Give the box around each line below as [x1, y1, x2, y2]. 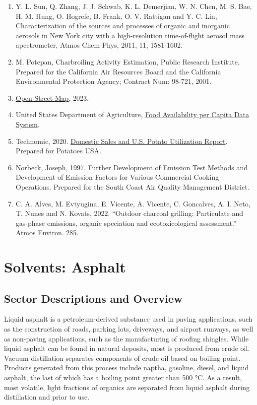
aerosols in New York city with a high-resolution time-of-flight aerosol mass [15, 30, 245, 40]
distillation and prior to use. [4, 392, 90, 402]
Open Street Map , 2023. [15, 92, 89, 103]
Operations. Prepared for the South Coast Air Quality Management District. [15, 181, 250, 192]
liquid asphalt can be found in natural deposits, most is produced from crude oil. [4, 343, 250, 353]
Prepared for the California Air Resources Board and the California [15, 66, 221, 76]
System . [15, 119, 40, 129]
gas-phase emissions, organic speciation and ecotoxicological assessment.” [15, 217, 237, 228]
